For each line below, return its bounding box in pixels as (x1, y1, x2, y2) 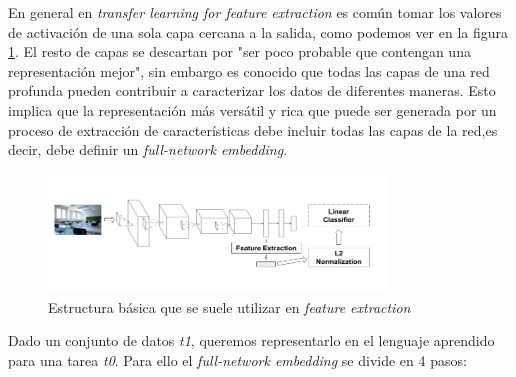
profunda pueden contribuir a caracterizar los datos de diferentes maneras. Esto (8, 80, 496, 101)
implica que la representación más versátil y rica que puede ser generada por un (8, 99, 497, 120)
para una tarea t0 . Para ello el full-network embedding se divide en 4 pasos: (8, 349, 467, 370)
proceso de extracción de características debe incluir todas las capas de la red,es (8, 119, 498, 140)
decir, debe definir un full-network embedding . (8, 139, 288, 160)
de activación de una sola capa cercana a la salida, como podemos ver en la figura (8, 21, 509, 42)
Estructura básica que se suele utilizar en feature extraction (48, 296, 411, 317)
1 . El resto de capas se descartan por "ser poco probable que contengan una (8, 41, 471, 62)
